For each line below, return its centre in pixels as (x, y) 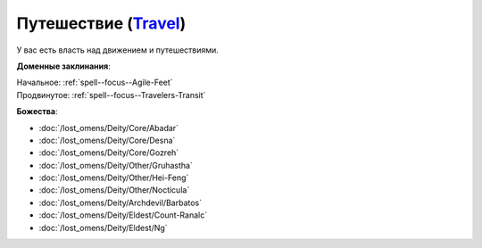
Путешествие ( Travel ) (101, 23)
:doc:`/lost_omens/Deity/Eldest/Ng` (104, 227)
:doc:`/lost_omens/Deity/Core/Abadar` (108, 128)
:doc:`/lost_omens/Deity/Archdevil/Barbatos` (120, 203)
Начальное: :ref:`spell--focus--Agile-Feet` (95, 83)
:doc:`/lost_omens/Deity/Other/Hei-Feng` (114, 178)
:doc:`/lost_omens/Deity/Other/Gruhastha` (116, 165)
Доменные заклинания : (63, 66)
